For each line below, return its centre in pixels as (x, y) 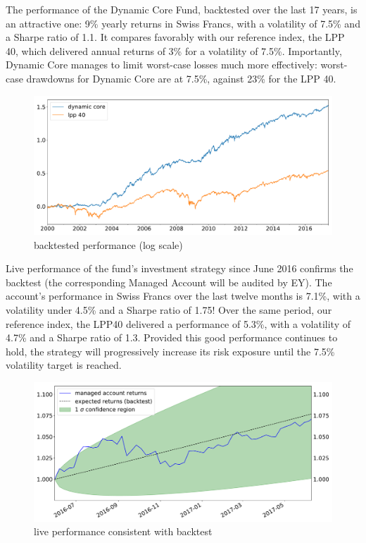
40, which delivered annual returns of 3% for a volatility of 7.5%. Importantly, (174, 50)
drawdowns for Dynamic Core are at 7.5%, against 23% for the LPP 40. (181, 78)
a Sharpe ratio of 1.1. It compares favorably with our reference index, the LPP (175, 37)
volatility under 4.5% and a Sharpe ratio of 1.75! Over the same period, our (169, 310)
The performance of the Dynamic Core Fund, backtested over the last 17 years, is (182, 9)
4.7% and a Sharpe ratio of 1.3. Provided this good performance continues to (172, 337)
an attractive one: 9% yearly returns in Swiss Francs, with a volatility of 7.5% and (183, 23)
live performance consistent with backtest (123, 531)
